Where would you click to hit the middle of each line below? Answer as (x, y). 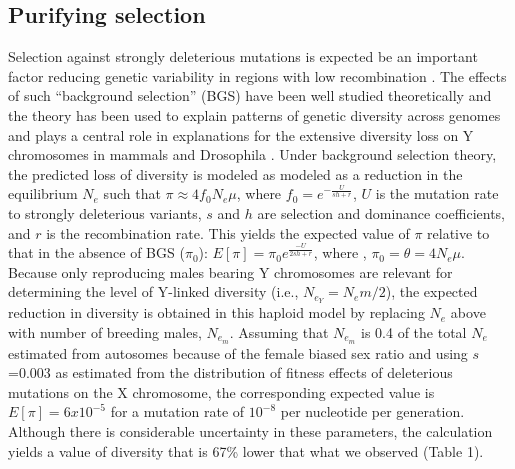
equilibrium (43, 193)
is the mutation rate (437, 193)
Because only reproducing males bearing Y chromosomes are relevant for (230, 271)
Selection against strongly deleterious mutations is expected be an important (243, 56)
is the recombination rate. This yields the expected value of (228, 232)
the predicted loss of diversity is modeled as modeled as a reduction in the (235, 173)
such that (132, 193)
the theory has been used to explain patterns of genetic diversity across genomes (254, 114)
